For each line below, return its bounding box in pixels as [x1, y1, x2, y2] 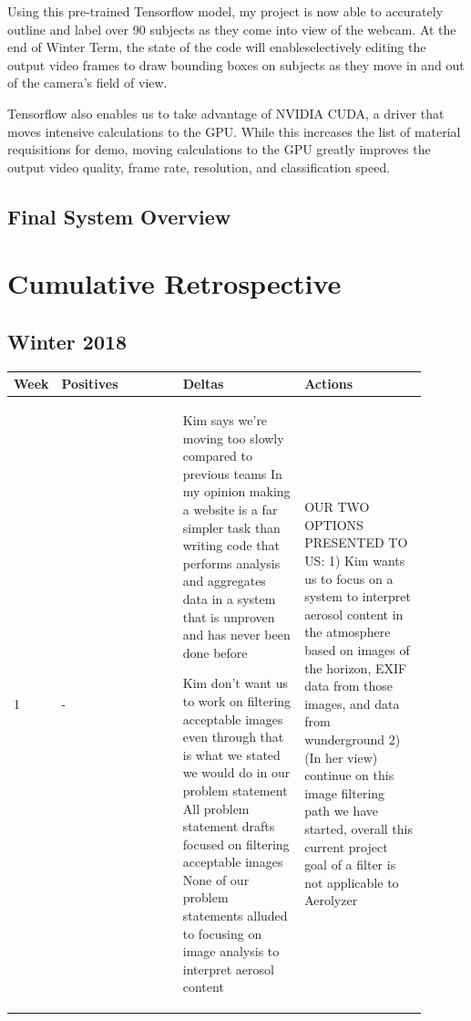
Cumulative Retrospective [7, 265, 342, 302]
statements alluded [182, 906, 288, 925]
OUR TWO [304, 497, 370, 516]
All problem [182, 798, 250, 818]
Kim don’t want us [182, 673, 288, 693]
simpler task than [182, 517, 281, 537]
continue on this [304, 766, 394, 785]
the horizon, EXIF [304, 658, 407, 677]
